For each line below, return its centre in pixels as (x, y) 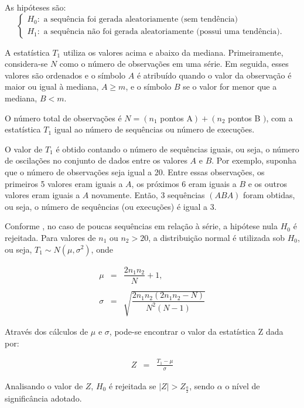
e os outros (268, 183)
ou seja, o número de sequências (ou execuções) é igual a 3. (111, 206)
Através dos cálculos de (47, 331)
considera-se (26, 64)
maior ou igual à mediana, (52, 86)
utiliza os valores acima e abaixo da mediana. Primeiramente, (173, 52)
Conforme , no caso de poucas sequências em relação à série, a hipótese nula (141, 226)
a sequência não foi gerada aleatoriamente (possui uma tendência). (163, 32)
